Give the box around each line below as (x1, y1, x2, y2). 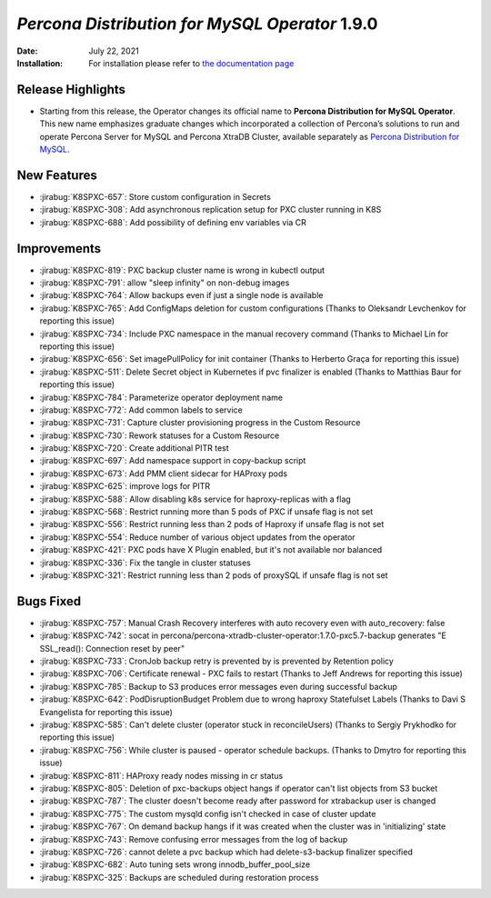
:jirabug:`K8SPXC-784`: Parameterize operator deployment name (39, 392, 284, 403)
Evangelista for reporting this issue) (39, 706, 173, 717)
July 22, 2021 (88, 45, 140, 56)
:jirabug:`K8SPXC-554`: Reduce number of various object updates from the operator (39, 532, 356, 543)
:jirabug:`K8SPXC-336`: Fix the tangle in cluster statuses (39, 557, 252, 568)
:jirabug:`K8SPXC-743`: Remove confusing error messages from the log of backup (39, 833, 348, 844)
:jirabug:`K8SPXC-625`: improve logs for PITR (39, 481, 211, 492)
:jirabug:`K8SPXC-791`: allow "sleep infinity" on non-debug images (39, 277, 290, 288)
